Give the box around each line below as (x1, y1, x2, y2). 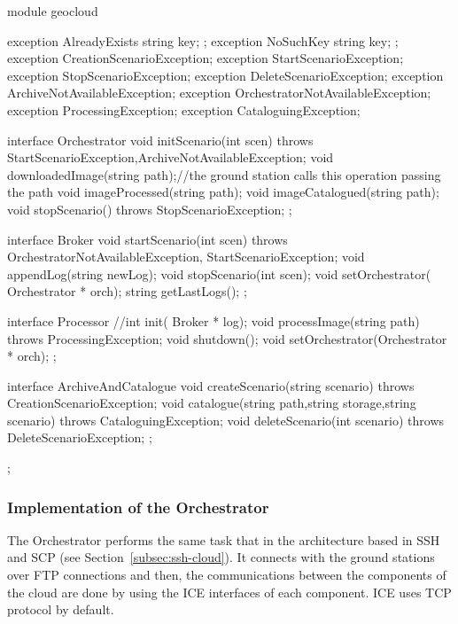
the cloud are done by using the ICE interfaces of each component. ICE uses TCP (7, 582, 452, 601)
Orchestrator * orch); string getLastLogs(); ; (7, 282, 247, 300)
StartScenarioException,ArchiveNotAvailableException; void (7, 148, 334, 167)
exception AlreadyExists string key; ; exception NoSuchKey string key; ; (7, 31, 399, 50)
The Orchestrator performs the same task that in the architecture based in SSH (7, 530, 440, 549)
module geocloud (7, 2, 98, 19)
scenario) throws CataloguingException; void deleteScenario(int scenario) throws (7, 410, 445, 429)
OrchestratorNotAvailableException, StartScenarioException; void (7, 247, 365, 266)
